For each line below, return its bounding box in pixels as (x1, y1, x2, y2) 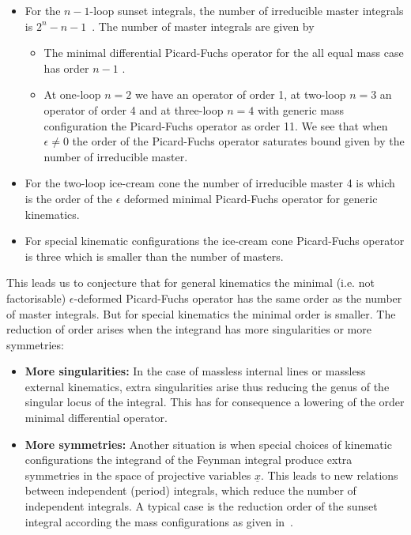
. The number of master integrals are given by (92, 17, 315, 34)
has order (43, 59, 89, 76)
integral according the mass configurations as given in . (25, 513, 293, 529)
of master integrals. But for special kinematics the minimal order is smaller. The (6, 305, 396, 322)
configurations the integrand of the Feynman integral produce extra (25, 451, 353, 468)
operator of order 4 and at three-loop (43, 101, 224, 118)
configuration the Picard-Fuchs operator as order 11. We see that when (43, 117, 388, 134)
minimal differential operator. (25, 409, 168, 426)
